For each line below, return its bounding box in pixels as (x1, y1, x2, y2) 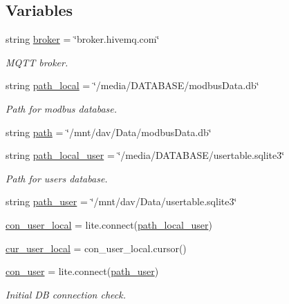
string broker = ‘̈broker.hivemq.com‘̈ (6, 32, 160, 46)
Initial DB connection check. (6, 287, 126, 301)
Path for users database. (6, 171, 108, 185)
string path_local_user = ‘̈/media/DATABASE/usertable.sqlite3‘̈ (6, 148, 285, 162)
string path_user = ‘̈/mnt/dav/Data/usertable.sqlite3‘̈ (6, 194, 237, 209)
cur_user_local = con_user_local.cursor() (6, 240, 187, 255)
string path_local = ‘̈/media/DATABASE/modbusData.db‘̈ (6, 78, 259, 93)
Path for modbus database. (6, 101, 118, 115)
